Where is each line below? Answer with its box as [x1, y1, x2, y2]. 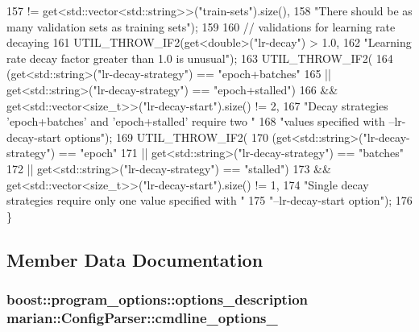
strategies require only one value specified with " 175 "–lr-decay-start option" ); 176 [6, 192, 413, 209]
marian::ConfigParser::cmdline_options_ [6, 307, 278, 327]
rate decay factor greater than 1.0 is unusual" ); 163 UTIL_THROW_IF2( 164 [6, 49, 393, 66]
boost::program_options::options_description [6, 289, 308, 309]
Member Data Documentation [6, 247, 263, 272]
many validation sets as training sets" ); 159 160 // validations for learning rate [6, 18, 396, 35]
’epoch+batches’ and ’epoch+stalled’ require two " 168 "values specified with [6, 113, 385, 130]
